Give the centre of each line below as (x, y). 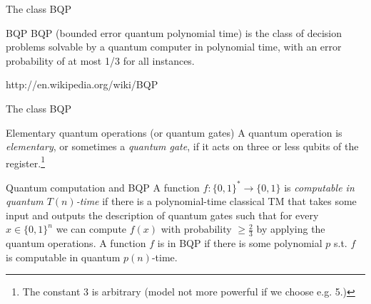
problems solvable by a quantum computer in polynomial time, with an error (174, 47)
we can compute (91, 229)
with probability (196, 229)
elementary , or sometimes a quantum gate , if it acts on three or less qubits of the (182, 146)
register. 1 (25, 162)
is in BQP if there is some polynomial (240, 243)
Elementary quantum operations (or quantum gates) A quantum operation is (174, 132)
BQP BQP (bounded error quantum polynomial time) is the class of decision (174, 32)
